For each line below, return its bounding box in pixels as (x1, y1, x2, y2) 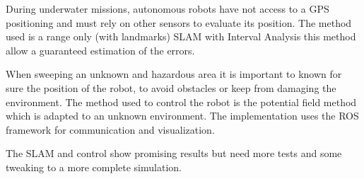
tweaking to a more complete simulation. (6, 159, 182, 174)
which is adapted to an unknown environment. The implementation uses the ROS (6, 108, 359, 123)
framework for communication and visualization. (6, 122, 215, 137)
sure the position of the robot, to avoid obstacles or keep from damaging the (6, 80, 336, 95)
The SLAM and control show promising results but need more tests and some (6, 146, 342, 161)
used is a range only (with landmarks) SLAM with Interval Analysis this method (6, 29, 356, 44)
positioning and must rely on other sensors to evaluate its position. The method (6, 15, 352, 30)
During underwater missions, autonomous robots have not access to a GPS (6, 1, 329, 16)
